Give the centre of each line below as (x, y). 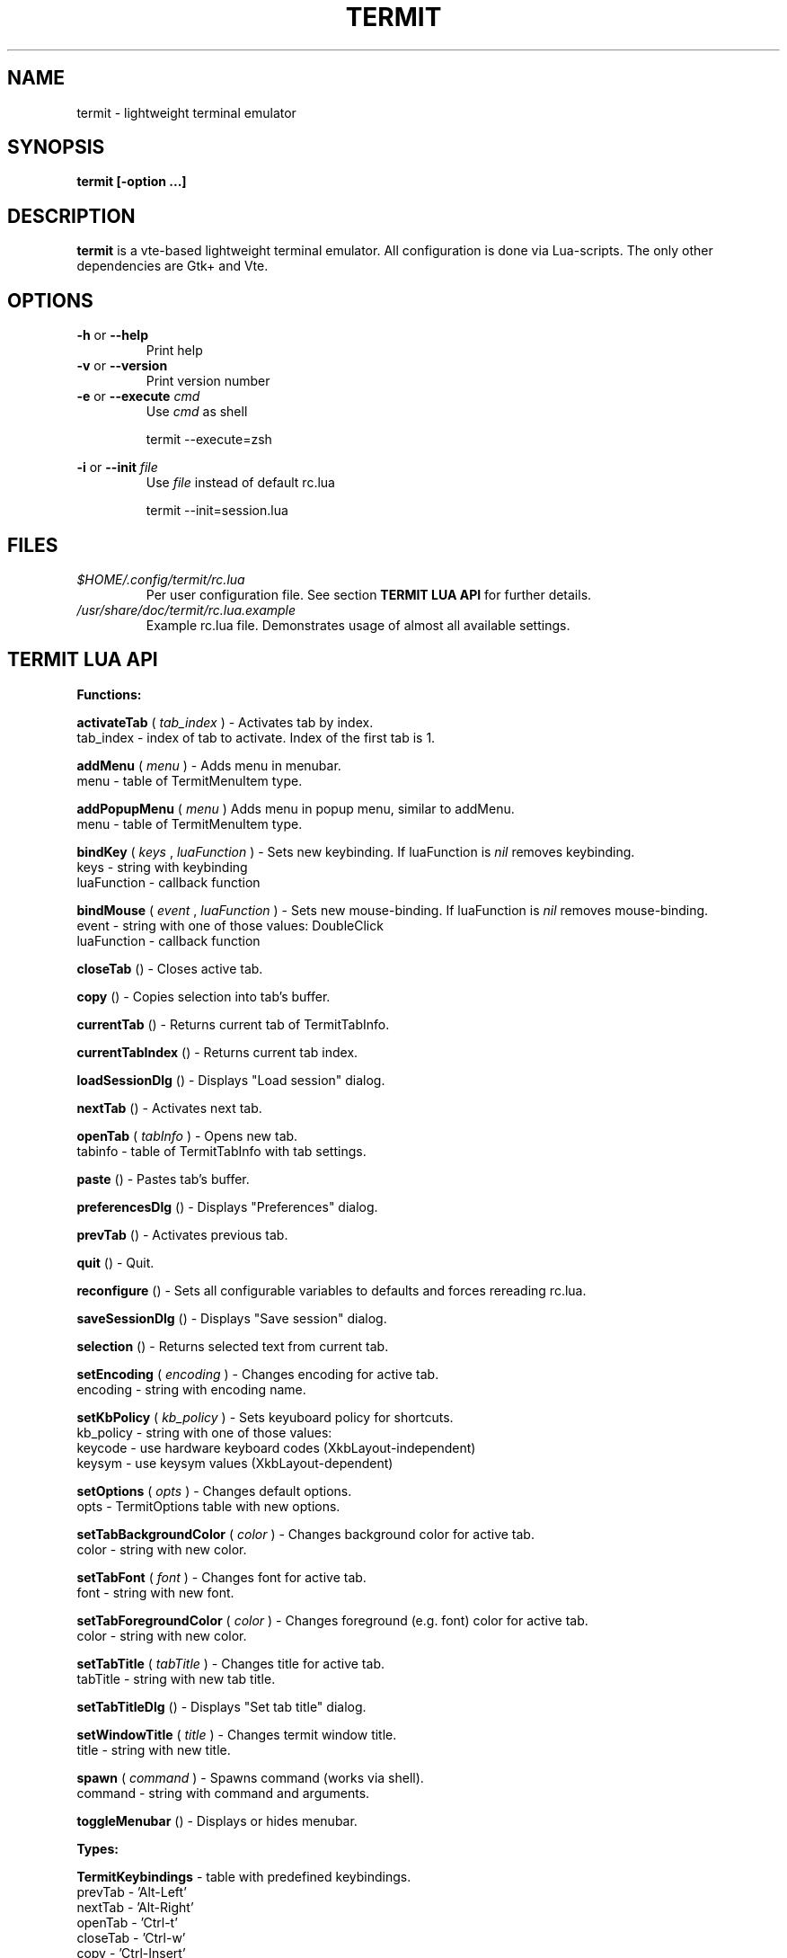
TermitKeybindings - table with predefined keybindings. (244, 1876)
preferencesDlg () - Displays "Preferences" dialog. (227, 1206)
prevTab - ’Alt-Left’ (132, 1891)
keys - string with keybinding (162, 867)
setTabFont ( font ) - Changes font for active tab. (221, 1577)
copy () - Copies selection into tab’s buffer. (203, 996)
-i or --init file (117, 467)
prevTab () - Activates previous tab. (182, 1234)
